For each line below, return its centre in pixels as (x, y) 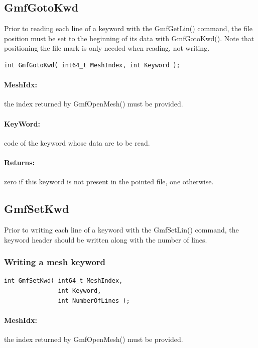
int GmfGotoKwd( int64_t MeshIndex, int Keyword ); (92, 65)
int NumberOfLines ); (94, 301)
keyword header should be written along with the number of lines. (106, 239)
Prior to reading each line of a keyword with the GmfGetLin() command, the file (128, 28)
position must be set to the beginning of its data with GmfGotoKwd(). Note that (129, 38)
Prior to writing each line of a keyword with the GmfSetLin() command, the (121, 229)
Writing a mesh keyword (55, 262)
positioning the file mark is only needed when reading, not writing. (107, 48)
